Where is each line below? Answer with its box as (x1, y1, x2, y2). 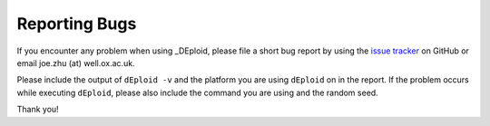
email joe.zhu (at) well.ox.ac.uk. (16, 57, 135, 68)
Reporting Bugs (16, 14, 137, 34)
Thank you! (16, 104, 59, 115)
